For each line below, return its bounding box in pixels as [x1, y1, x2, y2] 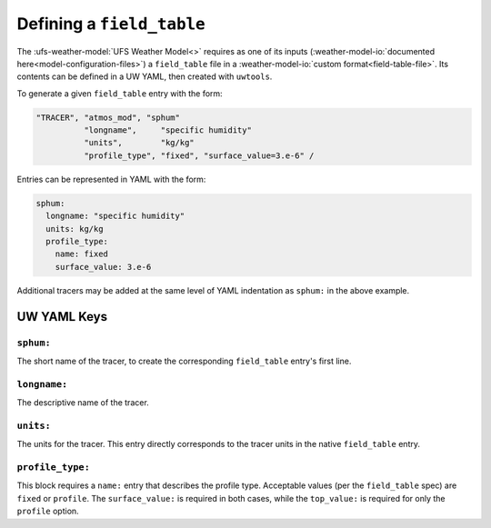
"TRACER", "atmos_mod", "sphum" [35, 112, 181, 123]
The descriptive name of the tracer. [16, 397, 149, 408]
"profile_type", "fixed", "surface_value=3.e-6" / [83, 150, 315, 161]
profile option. [16, 505, 79, 517]
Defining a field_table [16, 14, 205, 34]
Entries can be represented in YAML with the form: [16, 174, 206, 184]
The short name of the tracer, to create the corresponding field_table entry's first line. [16, 355, 352, 366]
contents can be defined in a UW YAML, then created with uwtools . [16, 71, 273, 82]
